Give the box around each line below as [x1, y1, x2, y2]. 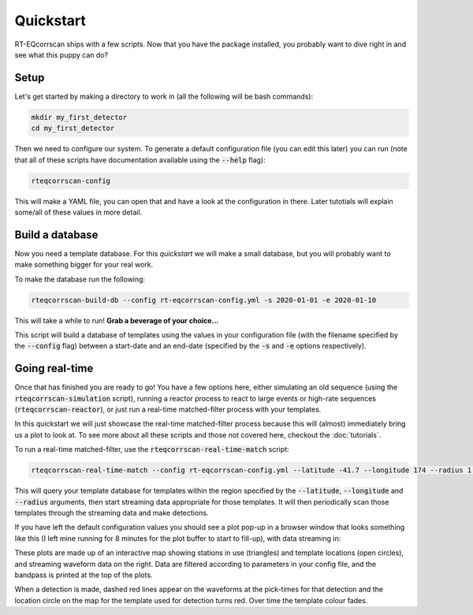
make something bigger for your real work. [14, 260, 154, 270]
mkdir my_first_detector [31, 113, 128, 121]
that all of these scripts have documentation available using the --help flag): [14, 155, 266, 165]
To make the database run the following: [14, 274, 146, 284]
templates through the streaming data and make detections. [14, 509, 209, 517]
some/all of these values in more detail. [14, 207, 143, 217]
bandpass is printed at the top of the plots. [14, 570, 153, 580]
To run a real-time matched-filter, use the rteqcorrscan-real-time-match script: [14, 445, 289, 454]
